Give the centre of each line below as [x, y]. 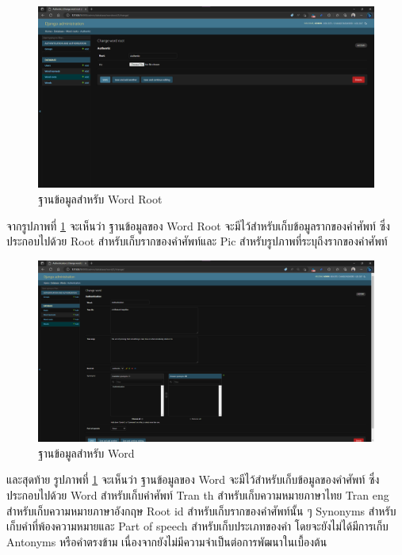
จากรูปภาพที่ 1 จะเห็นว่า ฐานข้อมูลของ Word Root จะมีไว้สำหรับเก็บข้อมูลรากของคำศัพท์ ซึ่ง [198, 225]
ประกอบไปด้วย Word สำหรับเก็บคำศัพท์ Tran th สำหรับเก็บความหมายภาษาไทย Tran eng [198, 494]
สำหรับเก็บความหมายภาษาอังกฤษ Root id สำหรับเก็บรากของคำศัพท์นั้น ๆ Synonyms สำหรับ [201, 510]
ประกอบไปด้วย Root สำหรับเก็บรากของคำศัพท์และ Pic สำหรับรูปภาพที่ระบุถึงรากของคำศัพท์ [197, 241]
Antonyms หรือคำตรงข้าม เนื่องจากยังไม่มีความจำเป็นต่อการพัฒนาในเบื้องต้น [167, 541]
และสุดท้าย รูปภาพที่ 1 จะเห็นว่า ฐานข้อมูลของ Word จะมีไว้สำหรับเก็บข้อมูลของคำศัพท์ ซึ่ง [193, 479]
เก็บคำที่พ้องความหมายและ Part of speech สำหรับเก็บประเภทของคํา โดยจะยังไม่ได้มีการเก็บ [197, 526]
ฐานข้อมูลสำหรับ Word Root [100, 198]
